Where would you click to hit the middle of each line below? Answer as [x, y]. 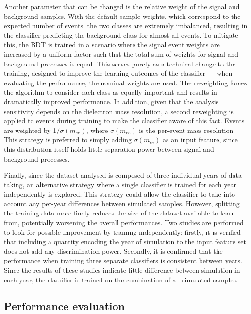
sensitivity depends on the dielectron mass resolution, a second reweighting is [119, 111]
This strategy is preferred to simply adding [68, 140]
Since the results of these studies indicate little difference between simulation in [122, 270]
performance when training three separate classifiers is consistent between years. [123, 260]
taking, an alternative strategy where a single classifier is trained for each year [120, 184]
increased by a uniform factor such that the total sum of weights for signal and [121, 54]
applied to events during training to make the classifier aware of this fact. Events [124, 121]
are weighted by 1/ [32, 130]
